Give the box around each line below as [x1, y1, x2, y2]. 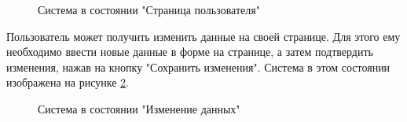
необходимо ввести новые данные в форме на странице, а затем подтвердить [6, 43, 373, 60]
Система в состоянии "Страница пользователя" [38, 2, 260, 17]
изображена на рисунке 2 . [6, 74, 129, 91]
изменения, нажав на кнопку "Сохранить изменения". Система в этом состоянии [6, 58, 390, 75]
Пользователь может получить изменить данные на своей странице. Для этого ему [6, 28, 401, 44]
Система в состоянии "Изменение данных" [38, 100, 240, 116]
